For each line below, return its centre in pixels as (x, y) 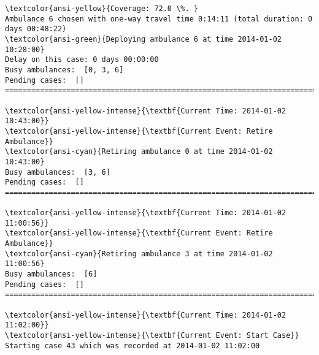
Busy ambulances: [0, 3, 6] (64, 70)
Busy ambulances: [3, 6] (58, 172)
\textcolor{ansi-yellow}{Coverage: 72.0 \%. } (102, 9)
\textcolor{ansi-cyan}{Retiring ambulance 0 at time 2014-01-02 (139, 152)
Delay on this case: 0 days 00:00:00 (82, 60)
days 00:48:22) (36, 29)
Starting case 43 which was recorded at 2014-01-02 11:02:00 (133, 345)
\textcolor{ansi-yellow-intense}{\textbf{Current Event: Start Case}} (152, 335)
